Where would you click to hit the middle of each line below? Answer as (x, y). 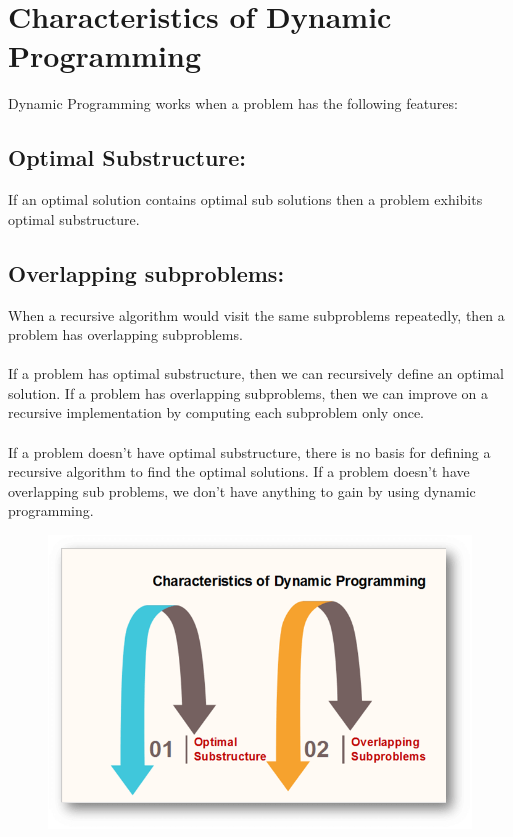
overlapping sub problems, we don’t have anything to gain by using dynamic (242, 490)
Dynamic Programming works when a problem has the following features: (233, 103)
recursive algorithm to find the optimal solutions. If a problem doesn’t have (239, 471)
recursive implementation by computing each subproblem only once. (216, 412)
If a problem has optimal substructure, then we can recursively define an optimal (256, 373)
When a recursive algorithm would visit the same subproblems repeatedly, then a (256, 314)
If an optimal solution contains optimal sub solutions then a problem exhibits (245, 199)
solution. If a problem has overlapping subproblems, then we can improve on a (248, 392)
